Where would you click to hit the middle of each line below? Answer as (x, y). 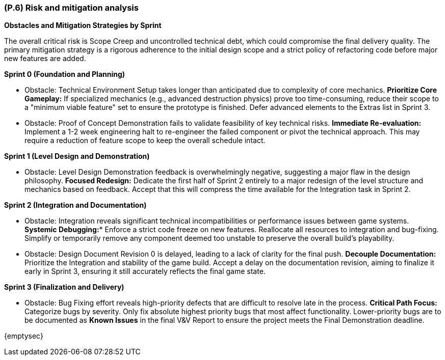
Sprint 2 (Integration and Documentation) (75, 205)
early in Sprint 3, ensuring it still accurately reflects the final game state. (145, 271)
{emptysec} (24, 336)
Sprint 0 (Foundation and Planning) (65, 74)
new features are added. (45, 59)
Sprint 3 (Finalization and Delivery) (64, 287)
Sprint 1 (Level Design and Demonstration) (77, 156)
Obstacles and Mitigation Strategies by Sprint (83, 25)
